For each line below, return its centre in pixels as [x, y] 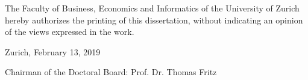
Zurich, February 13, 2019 [53, 51]
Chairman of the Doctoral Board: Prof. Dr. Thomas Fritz [111, 72]
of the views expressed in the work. [70, 32]
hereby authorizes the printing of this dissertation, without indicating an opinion [154, 20]
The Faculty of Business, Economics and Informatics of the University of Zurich [152, 8]
